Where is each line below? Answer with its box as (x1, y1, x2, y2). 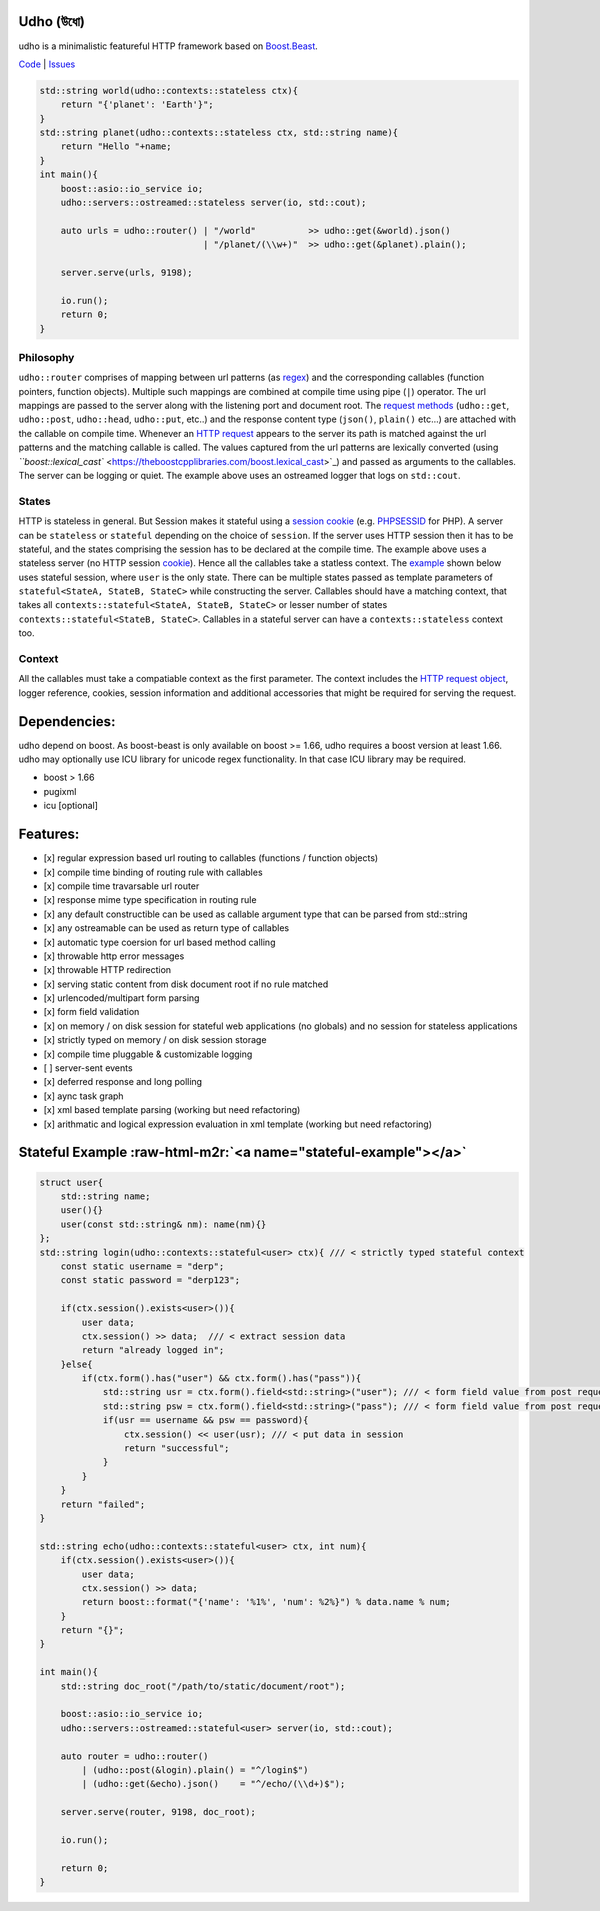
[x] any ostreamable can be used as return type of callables (43, 922, 290, 934)
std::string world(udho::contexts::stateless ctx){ (39, 85, 299, 96)
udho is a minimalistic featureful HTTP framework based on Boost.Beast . (18, 40, 319, 52)
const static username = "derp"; (60, 1260, 225, 1272)
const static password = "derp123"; (60, 1275, 240, 1286)
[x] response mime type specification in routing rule (43, 894, 257, 906)
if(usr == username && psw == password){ (102, 1415, 309, 1426)
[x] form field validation (43, 1006, 140, 1018)
